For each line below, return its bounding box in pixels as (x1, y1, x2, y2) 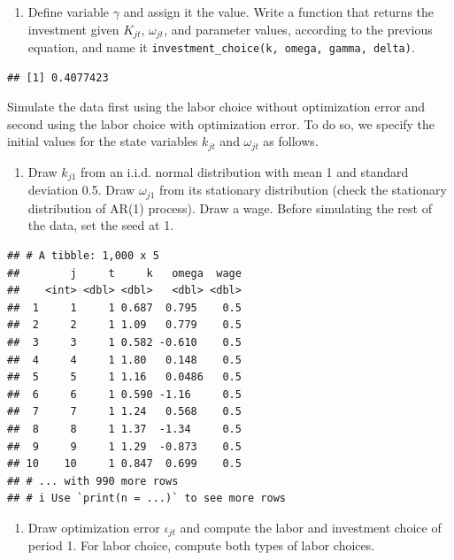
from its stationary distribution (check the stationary (158, 180, 447, 199)
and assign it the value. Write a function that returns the (123, 3, 435, 20)
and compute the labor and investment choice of (180, 518, 442, 536)
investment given (27, 19, 119, 38)
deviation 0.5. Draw (27, 180, 135, 199)
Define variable (27, 3, 110, 20)
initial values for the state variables (7, 132, 198, 150)
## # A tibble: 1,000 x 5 (7, 249, 159, 263)
